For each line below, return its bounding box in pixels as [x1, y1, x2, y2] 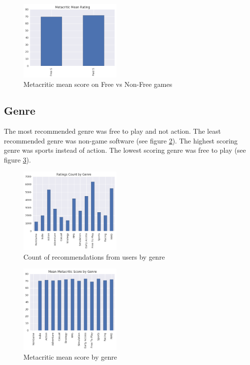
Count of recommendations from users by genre [23, 251, 165, 262]
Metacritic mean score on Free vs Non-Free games [23, 79, 173, 89]
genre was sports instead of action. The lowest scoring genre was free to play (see [4, 145, 246, 155]
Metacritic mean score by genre [23, 351, 117, 362]
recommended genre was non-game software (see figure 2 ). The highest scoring [4, 135, 238, 145]
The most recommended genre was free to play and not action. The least [4, 125, 221, 136]
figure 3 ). [4, 154, 31, 164]
